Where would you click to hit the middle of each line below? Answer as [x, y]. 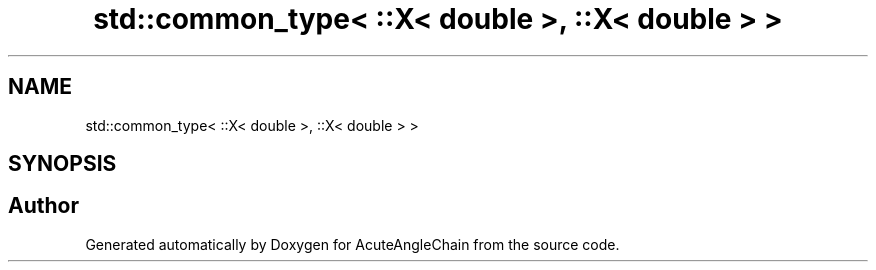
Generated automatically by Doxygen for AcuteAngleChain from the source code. [352, 244]
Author [43, 206]
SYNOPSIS [62, 164]
